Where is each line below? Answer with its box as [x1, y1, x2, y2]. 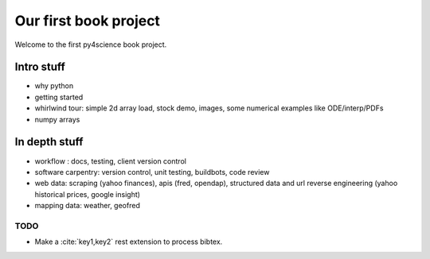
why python [34, 81, 74, 91]
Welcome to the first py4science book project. [14, 40, 167, 49]
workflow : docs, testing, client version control [34, 156, 187, 166]
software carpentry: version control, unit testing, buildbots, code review [34, 167, 270, 176]
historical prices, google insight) [34, 189, 141, 199]
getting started [34, 92, 84, 102]
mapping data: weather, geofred [34, 201, 141, 211]
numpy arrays [34, 114, 80, 124]
